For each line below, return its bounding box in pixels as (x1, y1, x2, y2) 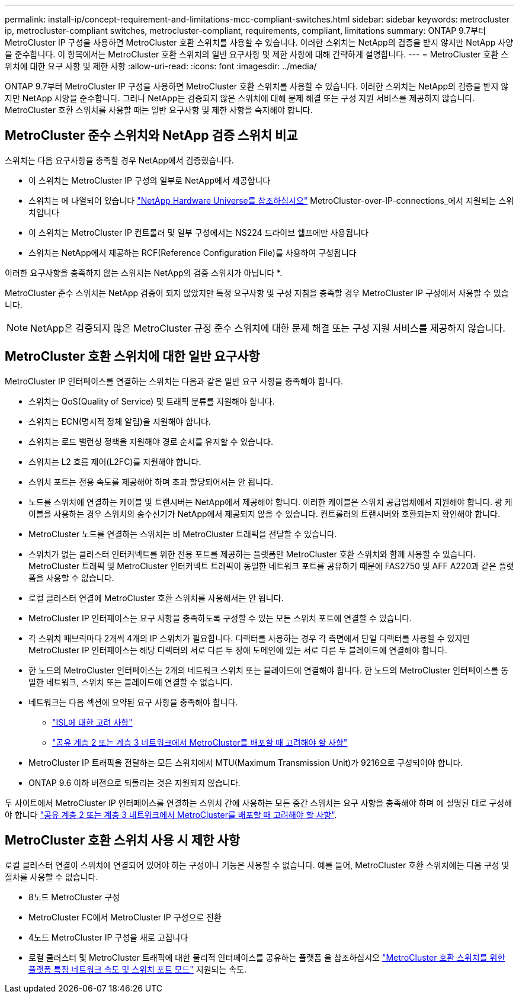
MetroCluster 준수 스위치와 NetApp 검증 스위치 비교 (5, 128, 298, 143)
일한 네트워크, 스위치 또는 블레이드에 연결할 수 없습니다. (28, 676, 233, 687)
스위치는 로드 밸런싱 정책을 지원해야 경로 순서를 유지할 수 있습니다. (28, 436, 273, 447)
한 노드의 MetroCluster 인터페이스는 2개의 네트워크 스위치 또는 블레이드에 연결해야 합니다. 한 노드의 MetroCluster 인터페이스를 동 (28, 665, 509, 675)
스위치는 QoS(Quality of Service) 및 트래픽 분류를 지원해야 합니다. (28, 396, 275, 406)
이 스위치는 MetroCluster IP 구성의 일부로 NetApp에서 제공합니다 (28, 175, 271, 185)
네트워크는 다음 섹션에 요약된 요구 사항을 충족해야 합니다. (28, 697, 238, 707)
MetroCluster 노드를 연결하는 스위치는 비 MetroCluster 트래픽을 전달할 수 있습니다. (28, 528, 337, 539)
